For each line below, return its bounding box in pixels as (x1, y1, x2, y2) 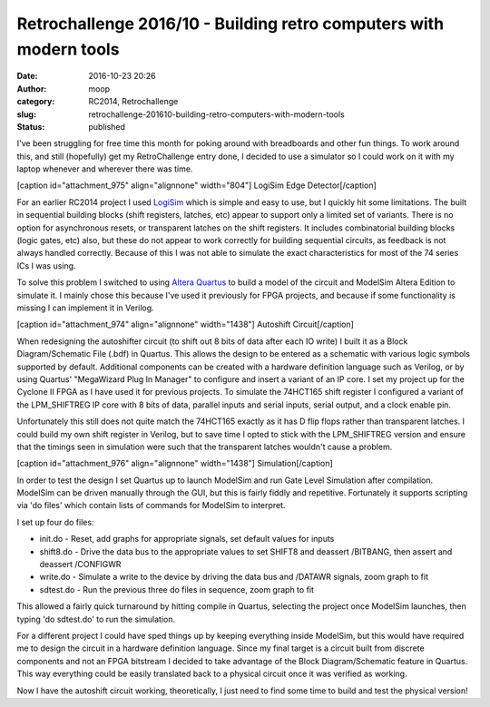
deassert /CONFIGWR (39, 559, 122, 570)
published (88, 121, 126, 132)
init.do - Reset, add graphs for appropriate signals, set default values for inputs (39, 534, 335, 545)
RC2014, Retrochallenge (88, 96, 179, 107)
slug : (16, 109, 36, 120)
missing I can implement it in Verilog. (16, 302, 154, 313)
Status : (16, 121, 45, 132)
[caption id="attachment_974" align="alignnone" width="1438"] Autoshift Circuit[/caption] (16, 319, 354, 330)
